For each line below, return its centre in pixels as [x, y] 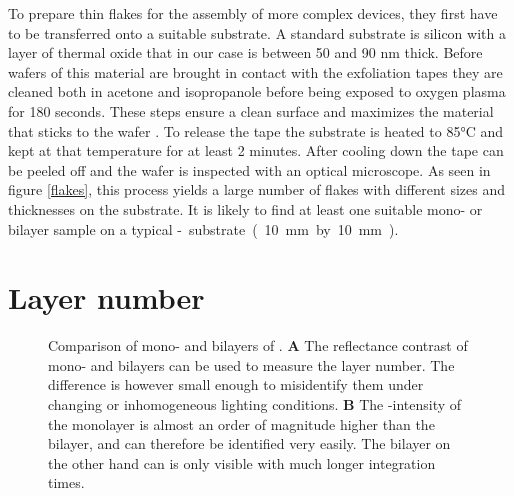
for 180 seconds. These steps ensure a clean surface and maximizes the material [251, 110]
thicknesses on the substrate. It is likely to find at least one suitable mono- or [245, 208]
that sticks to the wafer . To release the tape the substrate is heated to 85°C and [255, 130]
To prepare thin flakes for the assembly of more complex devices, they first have [253, 13]
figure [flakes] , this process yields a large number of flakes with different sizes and [257, 189]
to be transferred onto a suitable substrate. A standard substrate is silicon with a [257, 32]
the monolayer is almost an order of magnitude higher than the [241, 423]
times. [66, 482]
